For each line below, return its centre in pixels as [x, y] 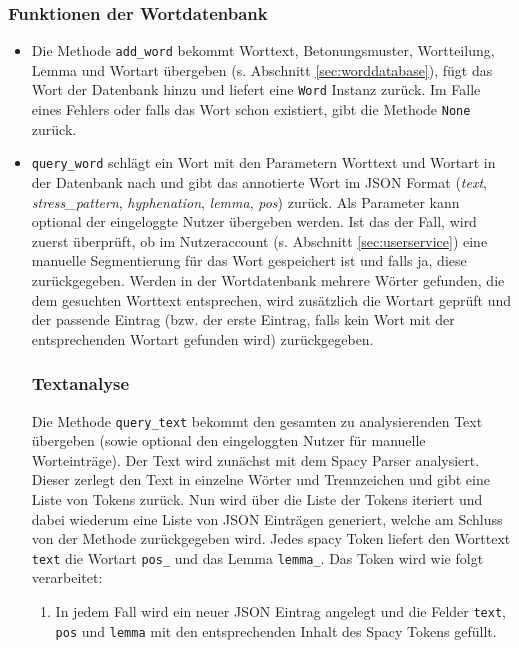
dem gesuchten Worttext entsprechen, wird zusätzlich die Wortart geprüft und [271, 299]
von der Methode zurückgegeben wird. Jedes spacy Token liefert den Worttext [271, 538]
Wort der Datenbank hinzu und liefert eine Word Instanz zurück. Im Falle [256, 89]
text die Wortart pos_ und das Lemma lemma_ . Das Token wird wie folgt [257, 557]
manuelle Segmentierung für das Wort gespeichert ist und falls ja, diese [249, 260]
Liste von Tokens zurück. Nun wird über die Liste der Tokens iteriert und [257, 499]
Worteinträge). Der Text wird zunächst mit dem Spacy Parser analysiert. [255, 459]
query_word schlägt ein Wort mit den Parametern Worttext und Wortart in [263, 162]
